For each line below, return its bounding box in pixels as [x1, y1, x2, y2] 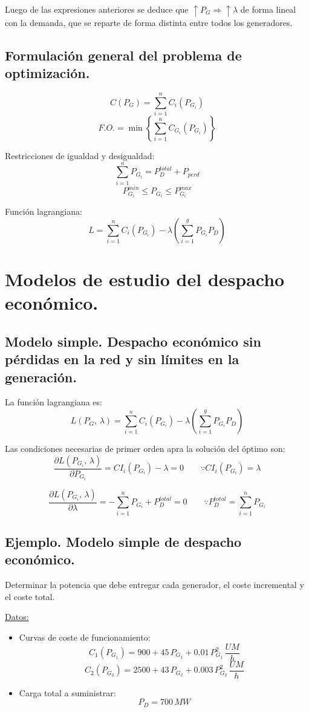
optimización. [5, 64, 90, 82]
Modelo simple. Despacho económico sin [5, 332, 261, 350]
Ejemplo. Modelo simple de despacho [5, 532, 242, 550]
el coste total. [5, 590, 55, 603]
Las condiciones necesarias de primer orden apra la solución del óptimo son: [5, 442, 285, 455]
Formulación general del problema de [5, 45, 242, 64]
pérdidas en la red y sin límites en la [5, 350, 239, 368]
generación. [5, 367, 77, 386]
